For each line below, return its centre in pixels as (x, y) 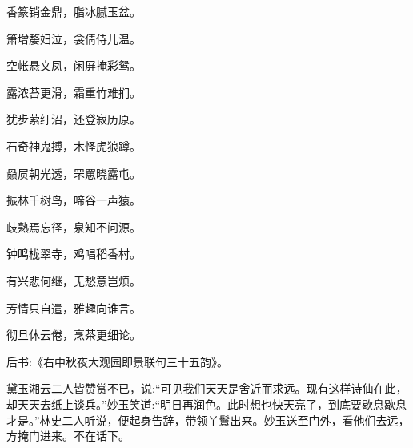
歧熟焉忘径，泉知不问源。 (74, 226)
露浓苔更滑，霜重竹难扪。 (74, 92)
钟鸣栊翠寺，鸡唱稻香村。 (74, 254)
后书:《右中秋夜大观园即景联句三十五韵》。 (117, 361)
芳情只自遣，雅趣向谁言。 (74, 307)
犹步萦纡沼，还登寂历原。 (74, 119)
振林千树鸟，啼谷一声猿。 (74, 200)
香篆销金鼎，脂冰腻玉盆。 (74, 11)
